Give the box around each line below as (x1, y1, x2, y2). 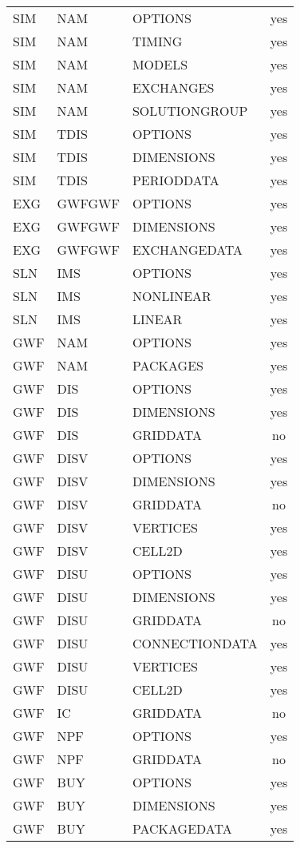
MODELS (132, 55, 188, 73)
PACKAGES (132, 356, 203, 374)
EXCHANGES (132, 78, 215, 97)
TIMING (132, 32, 183, 50)
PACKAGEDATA (132, 819, 232, 838)
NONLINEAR (132, 287, 211, 305)
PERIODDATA (132, 171, 219, 189)
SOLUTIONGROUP (132, 101, 248, 120)
